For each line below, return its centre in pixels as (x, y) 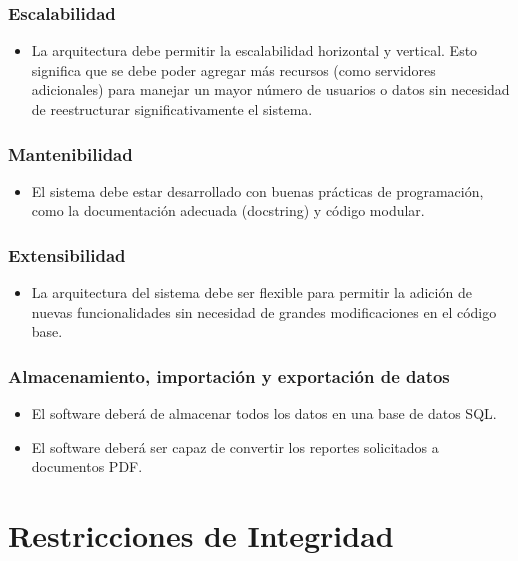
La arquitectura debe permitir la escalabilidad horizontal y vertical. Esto (254, 50)
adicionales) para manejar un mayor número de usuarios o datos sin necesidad (270, 89)
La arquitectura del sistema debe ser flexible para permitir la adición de (251, 292)
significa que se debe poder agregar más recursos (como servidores (233, 69)
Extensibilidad (67, 254)
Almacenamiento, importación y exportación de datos (229, 375)
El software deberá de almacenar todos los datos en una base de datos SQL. (264, 413)
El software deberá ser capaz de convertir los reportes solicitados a (235, 446)
